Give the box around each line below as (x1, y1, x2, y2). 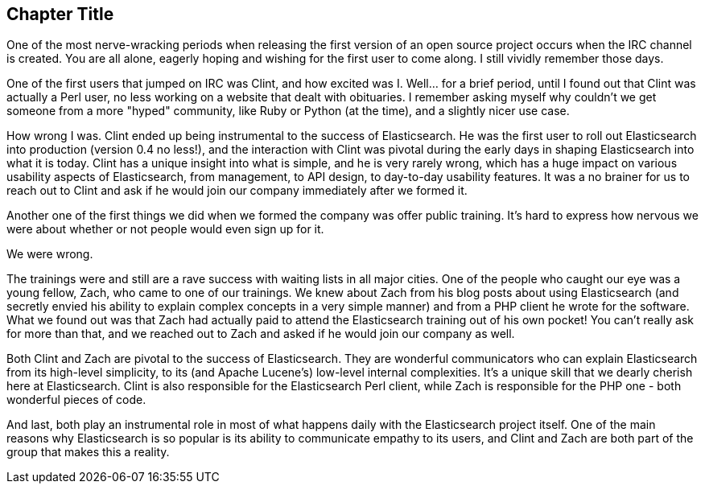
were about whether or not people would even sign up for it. (6, 222, 324, 237)
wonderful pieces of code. (6, 393, 146, 407)
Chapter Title (6, 4, 114, 24)
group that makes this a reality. (6, 445, 170, 459)
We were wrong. (6, 247, 93, 261)
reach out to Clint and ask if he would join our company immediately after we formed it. (6, 183, 468, 198)
